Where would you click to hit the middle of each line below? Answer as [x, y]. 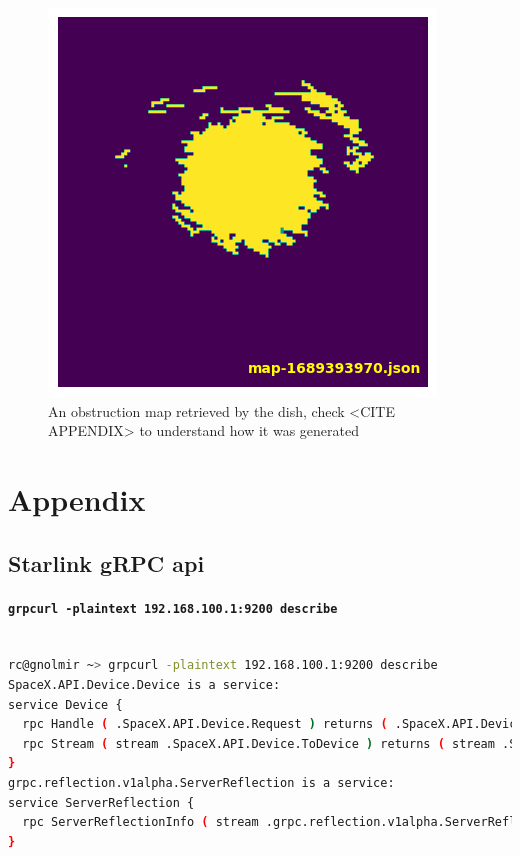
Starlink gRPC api [106, 562]
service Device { [65, 704]
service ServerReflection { [101, 802]
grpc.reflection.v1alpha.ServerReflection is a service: [201, 782]
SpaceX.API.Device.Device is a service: [144, 684]
